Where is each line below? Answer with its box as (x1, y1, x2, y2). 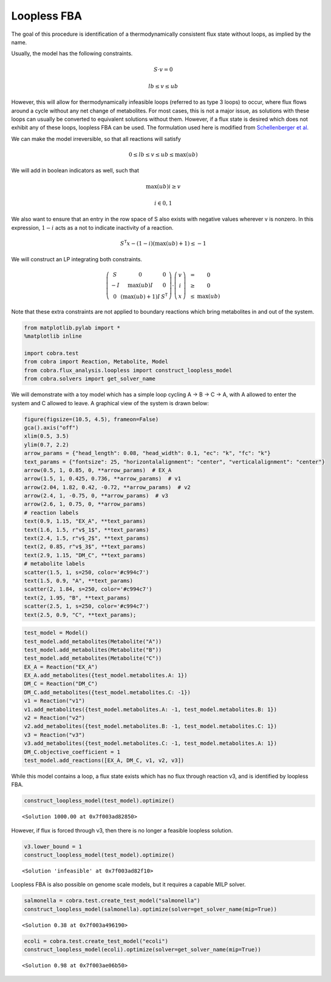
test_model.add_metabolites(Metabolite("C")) (24, 655, 162, 662)
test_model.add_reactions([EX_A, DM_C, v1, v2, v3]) (24, 757, 185, 764)
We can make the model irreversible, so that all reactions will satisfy (11, 135, 182, 142)
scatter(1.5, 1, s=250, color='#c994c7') (24, 569, 149, 575)
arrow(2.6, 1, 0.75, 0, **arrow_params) (24, 501, 146, 507)
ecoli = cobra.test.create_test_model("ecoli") (24, 938, 168, 944)
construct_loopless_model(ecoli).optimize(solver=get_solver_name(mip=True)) (24, 946, 261, 953)
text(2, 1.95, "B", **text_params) (24, 594, 130, 601)
